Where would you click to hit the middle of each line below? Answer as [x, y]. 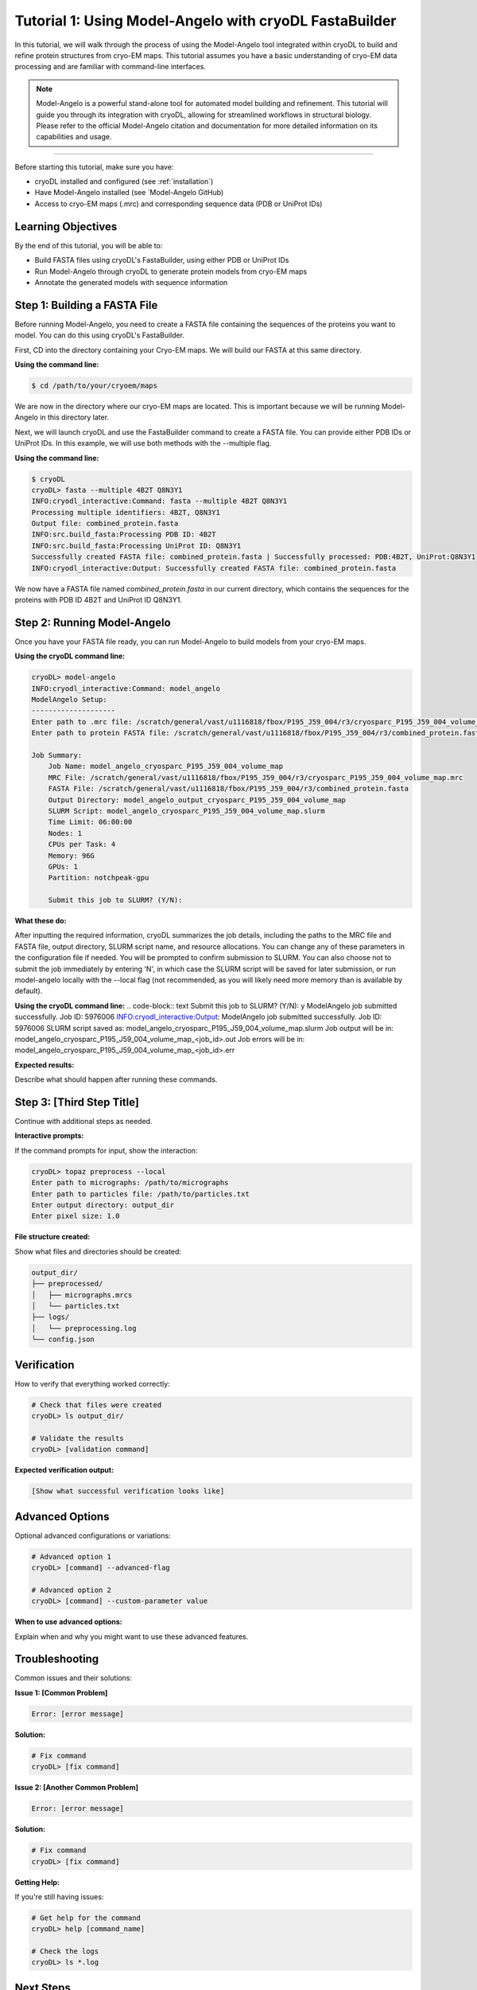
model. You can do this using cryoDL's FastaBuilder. [100, 335]
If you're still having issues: [59, 1896]
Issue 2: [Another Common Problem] [77, 1788]
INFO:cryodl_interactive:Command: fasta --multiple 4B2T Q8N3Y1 [159, 501]
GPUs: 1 [63, 866]
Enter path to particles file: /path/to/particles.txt [140, 1194]
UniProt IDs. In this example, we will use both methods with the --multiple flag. [143, 443]
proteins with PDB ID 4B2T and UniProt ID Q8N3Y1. [99, 600]
